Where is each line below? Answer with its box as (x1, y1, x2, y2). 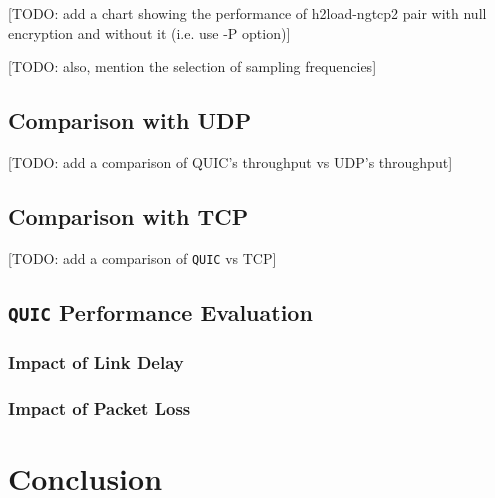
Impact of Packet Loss (8, 395, 191, 420)
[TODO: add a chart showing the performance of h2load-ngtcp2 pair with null (8, 3, 487, 23)
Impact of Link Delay (8, 349, 184, 374)
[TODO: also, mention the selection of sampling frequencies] (8, 56, 377, 77)
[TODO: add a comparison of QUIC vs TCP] (8, 247, 277, 268)
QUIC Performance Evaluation (8, 296, 313, 327)
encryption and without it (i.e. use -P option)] (8, 22, 291, 43)
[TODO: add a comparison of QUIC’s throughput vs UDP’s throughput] (8, 151, 453, 172)
